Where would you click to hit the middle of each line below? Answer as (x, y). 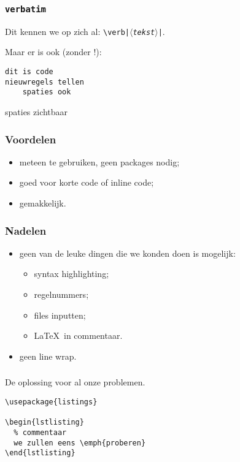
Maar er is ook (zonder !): (53, 52)
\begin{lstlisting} (45, 422)
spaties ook (47, 92)
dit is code (29, 72)
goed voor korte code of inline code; (87, 182)
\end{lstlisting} (40, 453)
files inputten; (60, 315)
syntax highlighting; (72, 274)
